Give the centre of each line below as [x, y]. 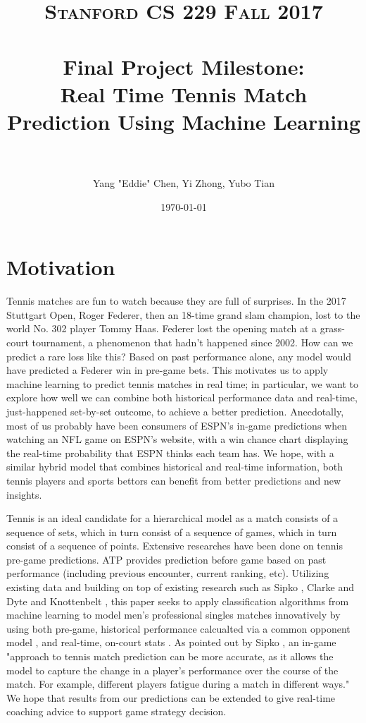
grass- [332, 328]
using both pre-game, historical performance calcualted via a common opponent [178, 628]
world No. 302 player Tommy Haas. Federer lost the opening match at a [162, 328]
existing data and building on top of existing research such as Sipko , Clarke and [181, 587]
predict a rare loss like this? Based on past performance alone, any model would [179, 356]
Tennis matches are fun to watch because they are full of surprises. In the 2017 [176, 301]
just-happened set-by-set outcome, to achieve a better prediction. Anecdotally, [175, 411]
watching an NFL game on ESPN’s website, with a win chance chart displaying [177, 439]
